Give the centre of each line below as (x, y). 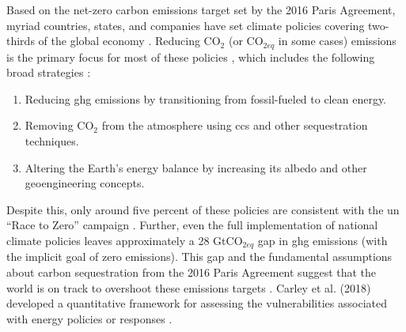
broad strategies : (49, 72)
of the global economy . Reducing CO (129, 41)
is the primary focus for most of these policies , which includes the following (191, 57)
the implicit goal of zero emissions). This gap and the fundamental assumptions (199, 257)
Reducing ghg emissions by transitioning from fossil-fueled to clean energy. (205, 98)
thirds (21, 41)
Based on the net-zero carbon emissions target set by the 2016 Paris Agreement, (201, 9)
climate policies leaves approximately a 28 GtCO (125, 240)
